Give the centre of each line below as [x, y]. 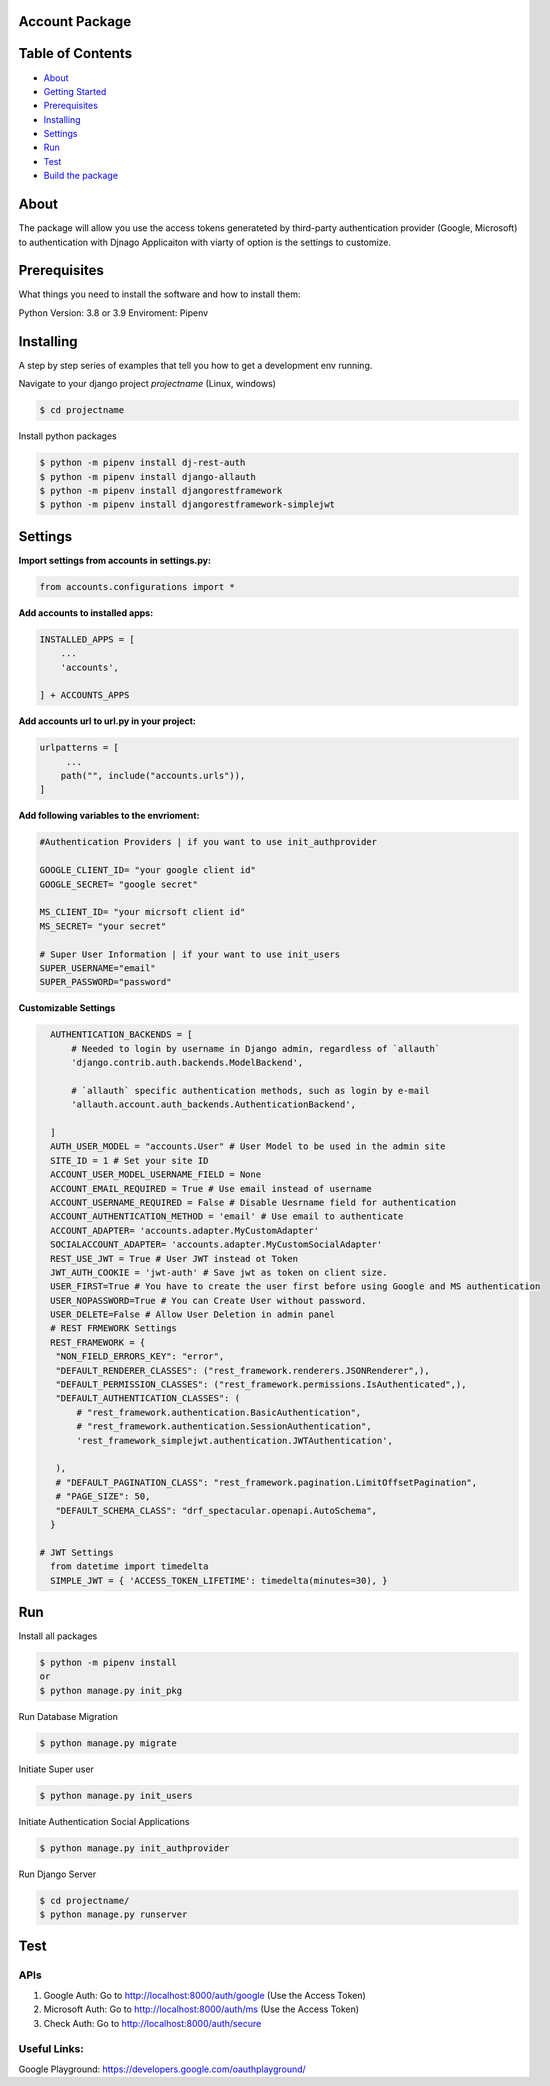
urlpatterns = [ [79, 748]
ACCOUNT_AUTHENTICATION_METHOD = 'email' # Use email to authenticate [227, 1216]
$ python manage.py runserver [113, 1914]
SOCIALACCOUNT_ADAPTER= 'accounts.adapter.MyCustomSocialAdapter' [216, 1244]
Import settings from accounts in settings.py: [115, 560]
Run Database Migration [68, 1716]
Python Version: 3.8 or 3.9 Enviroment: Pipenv [113, 312]
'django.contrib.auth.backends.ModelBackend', [187, 1063]
